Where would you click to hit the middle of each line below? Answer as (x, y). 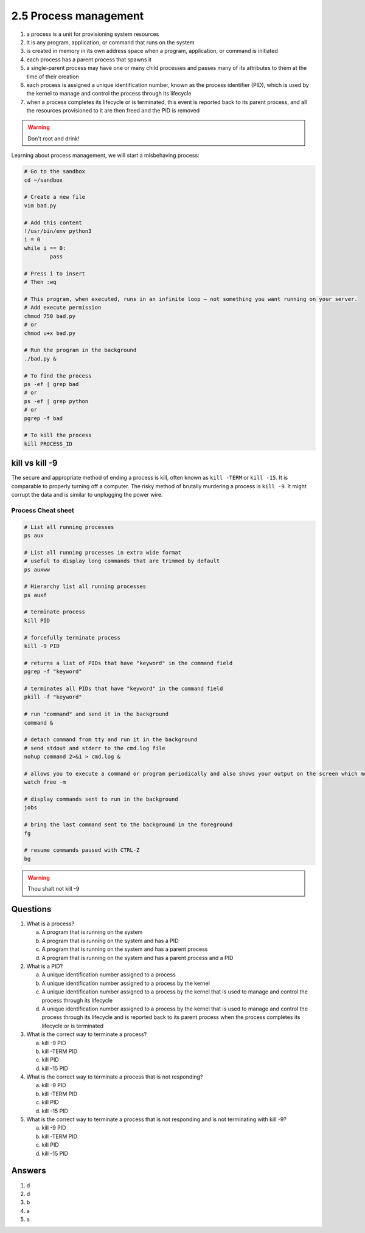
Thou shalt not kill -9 (54, 889)
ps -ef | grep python (56, 401)
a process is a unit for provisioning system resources (93, 34)
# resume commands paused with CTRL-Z (82, 850)
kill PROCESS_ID (48, 444)
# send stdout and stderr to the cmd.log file (95, 748)
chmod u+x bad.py (50, 333)
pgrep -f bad (43, 418)
